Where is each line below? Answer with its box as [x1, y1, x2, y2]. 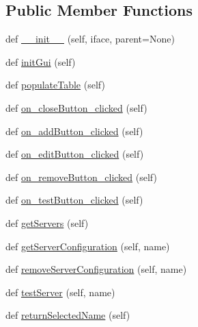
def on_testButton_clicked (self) [5, 193, 143, 207]
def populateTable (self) [5, 77, 105, 92]
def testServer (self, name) [5, 284, 115, 299]
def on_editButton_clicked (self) [5, 147, 144, 161]
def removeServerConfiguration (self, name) [5, 262, 187, 276]
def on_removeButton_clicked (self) [5, 169, 157, 184]
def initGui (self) [5, 54, 76, 69]
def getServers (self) [5, 215, 89, 230]
